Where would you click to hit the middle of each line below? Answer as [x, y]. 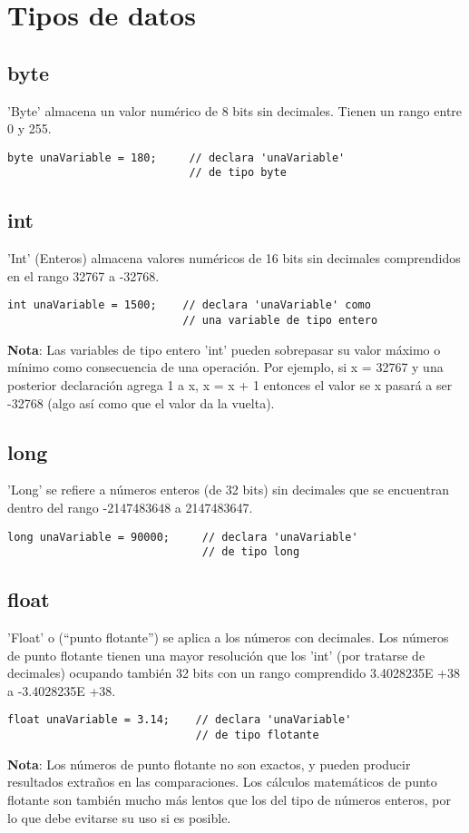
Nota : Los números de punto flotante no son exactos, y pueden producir [209, 764]
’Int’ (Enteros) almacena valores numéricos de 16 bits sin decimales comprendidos [234, 258]
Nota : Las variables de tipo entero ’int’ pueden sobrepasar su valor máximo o [224, 349]
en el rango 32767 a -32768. [83, 275]
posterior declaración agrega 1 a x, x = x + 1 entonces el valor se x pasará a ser [230, 384]
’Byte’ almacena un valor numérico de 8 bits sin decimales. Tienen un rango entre [235, 110]
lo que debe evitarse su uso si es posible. [119, 817]
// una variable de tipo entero [280, 321]
